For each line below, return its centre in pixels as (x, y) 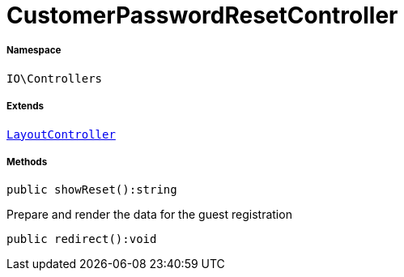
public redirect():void (82, 239)
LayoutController (61, 134)
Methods (27, 162)
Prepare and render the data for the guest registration (149, 215)
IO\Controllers (55, 78)
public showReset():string (92, 190)
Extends (26, 107)
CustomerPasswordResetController (202, 15)
